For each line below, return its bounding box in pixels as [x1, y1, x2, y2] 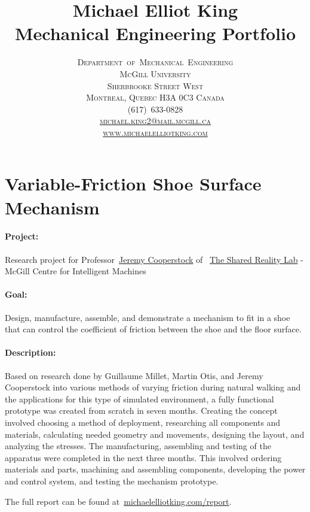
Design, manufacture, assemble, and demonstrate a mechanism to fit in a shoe [5, 311, 290, 323]
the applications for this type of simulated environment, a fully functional [5, 392, 274, 405]
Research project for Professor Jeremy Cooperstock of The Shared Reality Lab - [5, 253, 303, 265]
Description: [5, 346, 56, 359]
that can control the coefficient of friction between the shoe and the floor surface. [5, 323, 302, 335]
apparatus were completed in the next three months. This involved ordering [5, 451, 282, 463]
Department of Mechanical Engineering [77, 56, 234, 68]
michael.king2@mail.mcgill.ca [100, 114, 211, 127]
